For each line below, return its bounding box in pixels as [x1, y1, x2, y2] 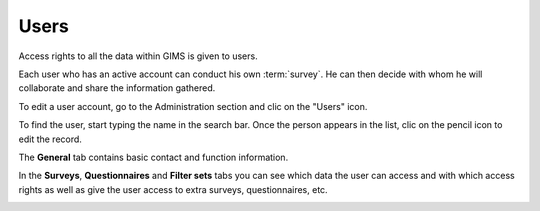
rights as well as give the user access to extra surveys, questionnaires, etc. [18, 183, 329, 195]
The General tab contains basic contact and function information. [18, 151, 289, 163]
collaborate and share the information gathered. [18, 82, 216, 94]
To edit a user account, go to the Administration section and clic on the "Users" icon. [18, 100, 368, 112]
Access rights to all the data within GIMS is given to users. [18, 50, 259, 62]
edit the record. [18, 133, 82, 145]
